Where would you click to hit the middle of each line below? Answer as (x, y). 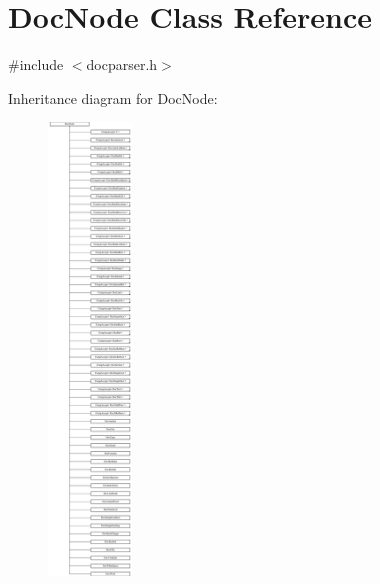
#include (36, 64)
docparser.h (122, 64)
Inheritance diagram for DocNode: (113, 97)
